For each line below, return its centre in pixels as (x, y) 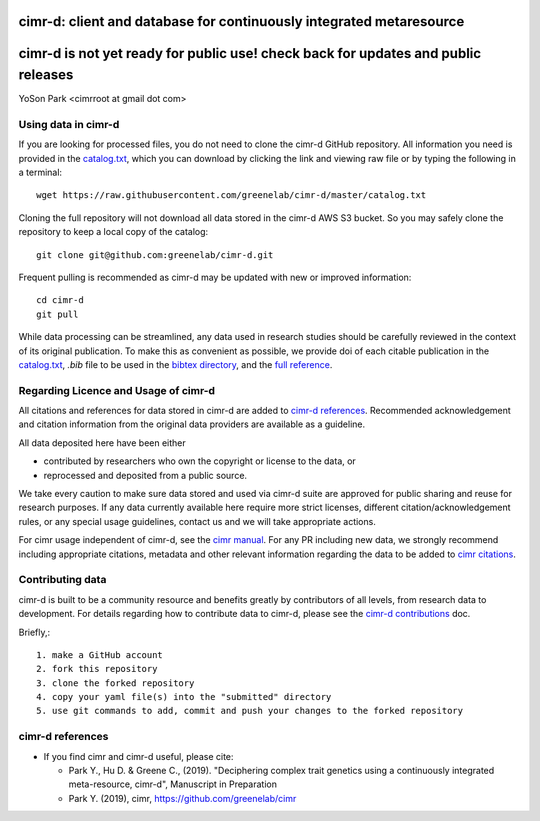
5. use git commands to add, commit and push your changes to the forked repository (250, 711)
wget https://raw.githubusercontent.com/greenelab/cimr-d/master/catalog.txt (231, 195)
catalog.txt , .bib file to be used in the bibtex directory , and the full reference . (175, 364)
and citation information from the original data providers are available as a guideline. (191, 424)
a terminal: (40, 172)
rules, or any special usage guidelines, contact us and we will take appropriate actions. (197, 521)
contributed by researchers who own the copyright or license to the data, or (200, 461)
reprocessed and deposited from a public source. (145, 475)
